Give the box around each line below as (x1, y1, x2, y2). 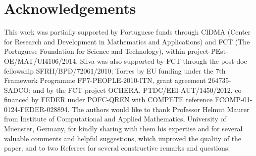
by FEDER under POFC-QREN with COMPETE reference (31, 94, 213, 105)
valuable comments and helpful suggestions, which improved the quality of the (4, 133, 242, 143)
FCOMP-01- (214, 94, 253, 105)
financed (4, 94, 29, 105)
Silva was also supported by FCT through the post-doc (80, 55, 247, 66)
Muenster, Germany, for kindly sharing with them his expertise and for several (4, 123, 243, 134)
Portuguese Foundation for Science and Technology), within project (4, 46, 209, 56)
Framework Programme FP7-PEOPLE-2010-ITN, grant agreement (4, 75, 206, 85)
